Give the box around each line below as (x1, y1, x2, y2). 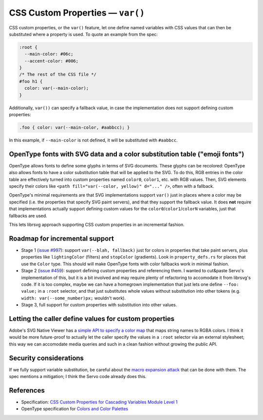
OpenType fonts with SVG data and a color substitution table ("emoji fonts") (9, 150, 244, 158)
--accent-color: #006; (24, 58, 79, 63)
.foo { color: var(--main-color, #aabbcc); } (19, 125, 130, 130)
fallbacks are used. (9, 213, 47, 219)
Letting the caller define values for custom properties (9, 315, 175, 323)
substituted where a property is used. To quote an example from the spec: (9, 31, 158, 37)
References (9, 386, 45, 395)
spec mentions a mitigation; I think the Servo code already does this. (9, 374, 147, 380)
